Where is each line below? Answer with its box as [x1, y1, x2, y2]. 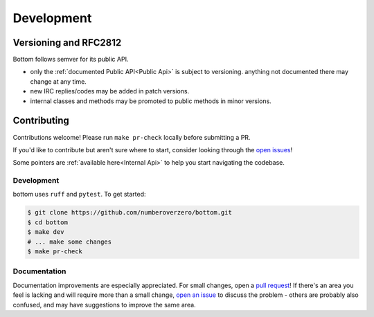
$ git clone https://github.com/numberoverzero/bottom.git [27, 208, 232, 217]
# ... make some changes [27, 237, 112, 246]
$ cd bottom [27, 218, 69, 226]
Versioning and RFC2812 [12, 37, 122, 48]
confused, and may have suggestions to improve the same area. [12, 300, 197, 309]
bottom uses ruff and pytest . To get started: [12, 190, 146, 199]
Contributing [12, 115, 69, 127]
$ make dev [27, 228, 64, 236]
